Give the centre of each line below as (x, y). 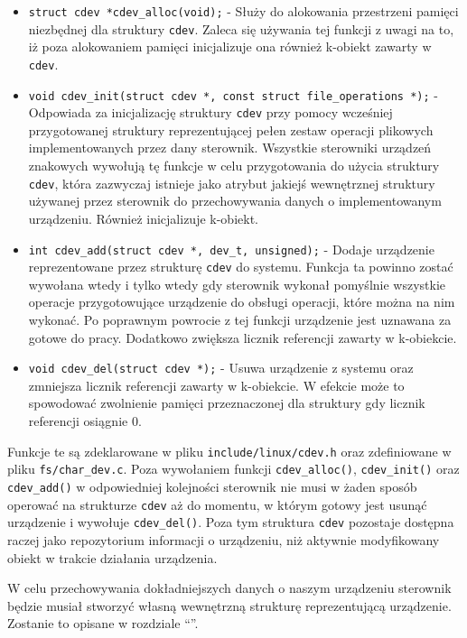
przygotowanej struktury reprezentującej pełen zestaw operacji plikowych (231, 129)
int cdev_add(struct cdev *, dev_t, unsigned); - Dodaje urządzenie (231, 249)
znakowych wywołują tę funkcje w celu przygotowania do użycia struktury (234, 166)
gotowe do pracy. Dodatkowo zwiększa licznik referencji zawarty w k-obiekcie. (243, 337)
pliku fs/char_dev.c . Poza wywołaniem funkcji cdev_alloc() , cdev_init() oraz (233, 469)
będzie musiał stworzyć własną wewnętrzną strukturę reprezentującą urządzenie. (229, 605)
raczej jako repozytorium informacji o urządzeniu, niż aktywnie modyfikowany (224, 539)
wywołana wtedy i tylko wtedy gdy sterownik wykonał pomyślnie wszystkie (237, 284)
